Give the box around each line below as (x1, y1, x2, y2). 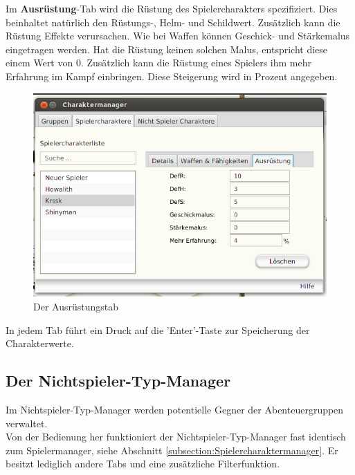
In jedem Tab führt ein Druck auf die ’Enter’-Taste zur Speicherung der (6, 322, 310, 337)
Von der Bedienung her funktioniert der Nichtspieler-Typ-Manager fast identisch (6, 429, 346, 444)
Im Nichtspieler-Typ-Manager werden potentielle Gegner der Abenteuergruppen (6, 402, 344, 417)
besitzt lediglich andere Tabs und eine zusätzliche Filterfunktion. (6, 456, 280, 471)
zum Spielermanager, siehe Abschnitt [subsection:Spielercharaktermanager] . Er (6, 443, 338, 457)
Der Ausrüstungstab (33, 299, 119, 314)
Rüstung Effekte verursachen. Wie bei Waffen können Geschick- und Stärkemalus (6, 28, 350, 43)
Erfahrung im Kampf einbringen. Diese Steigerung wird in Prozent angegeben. (6, 68, 338, 83)
